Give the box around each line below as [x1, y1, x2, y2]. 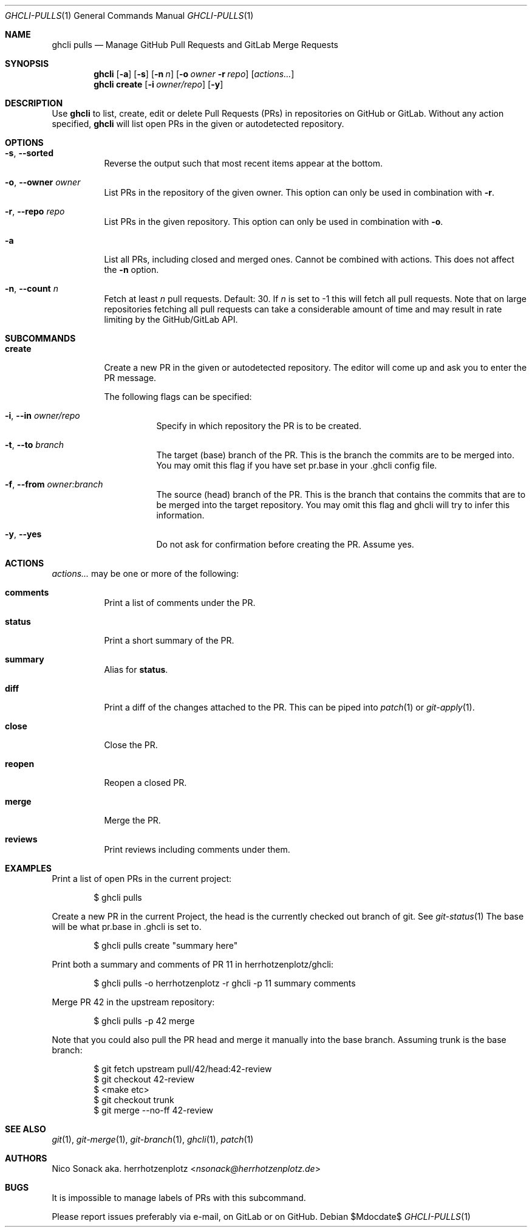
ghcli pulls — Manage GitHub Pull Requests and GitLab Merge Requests [52, 40, 338, 50]
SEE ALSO [5, 1124, 46, 1134]
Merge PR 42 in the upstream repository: [52, 997, 215, 1007]
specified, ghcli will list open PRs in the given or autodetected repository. [52, 119, 344, 129]
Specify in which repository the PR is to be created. [156, 421, 361, 431]
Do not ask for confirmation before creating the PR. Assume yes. [156, 539, 414, 549]
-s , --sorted [5, 148, 54, 158]
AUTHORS [5, 1153, 47, 1163]
